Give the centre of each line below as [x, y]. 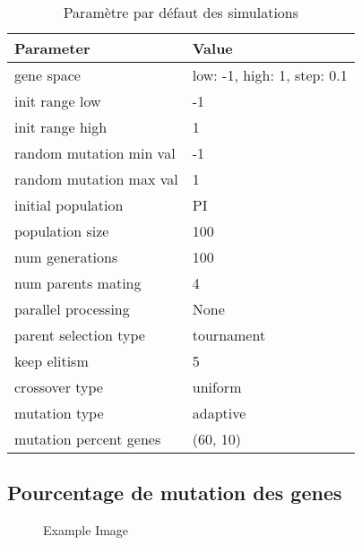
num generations [66, 257]
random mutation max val [96, 179]
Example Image [86, 530]
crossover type [59, 387]
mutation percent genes [88, 439]
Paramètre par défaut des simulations [181, 12]
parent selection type [80, 335]
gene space [47, 75]
